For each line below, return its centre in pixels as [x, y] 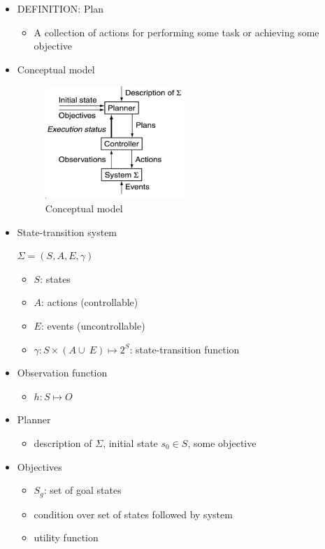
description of [63, 442]
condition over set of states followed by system [133, 514]
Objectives [39, 466]
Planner [34, 419]
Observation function [62, 373]
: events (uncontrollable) [93, 325]
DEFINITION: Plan [60, 8]
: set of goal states [82, 490]
